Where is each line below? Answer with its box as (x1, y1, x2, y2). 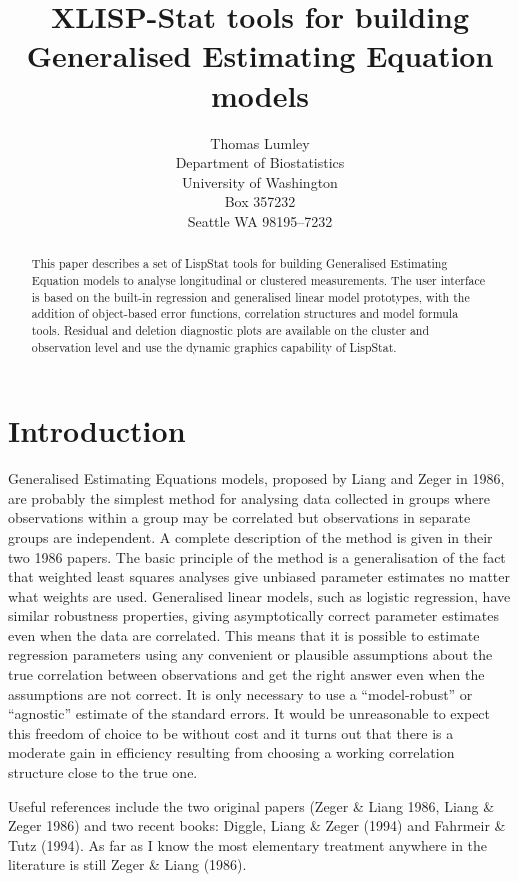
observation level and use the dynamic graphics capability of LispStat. (31, 338, 397, 355)
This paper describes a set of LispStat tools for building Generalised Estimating (31, 255, 448, 272)
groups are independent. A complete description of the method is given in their (8, 526, 493, 547)
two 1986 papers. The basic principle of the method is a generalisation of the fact (8, 546, 506, 567)
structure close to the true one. (8, 762, 198, 783)
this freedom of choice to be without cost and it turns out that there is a (8, 722, 454, 743)
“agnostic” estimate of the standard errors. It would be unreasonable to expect (8, 703, 491, 724)
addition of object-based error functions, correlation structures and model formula (31, 305, 459, 322)
